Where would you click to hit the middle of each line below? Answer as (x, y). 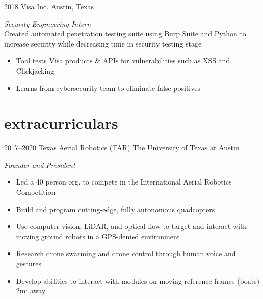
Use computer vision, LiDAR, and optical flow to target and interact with (131, 226)
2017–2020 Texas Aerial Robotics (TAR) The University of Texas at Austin (122, 147)
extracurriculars (61, 123)
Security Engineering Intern (48, 23)
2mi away (31, 291)
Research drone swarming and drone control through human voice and (126, 253)
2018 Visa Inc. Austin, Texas (49, 6)
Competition (36, 192)
